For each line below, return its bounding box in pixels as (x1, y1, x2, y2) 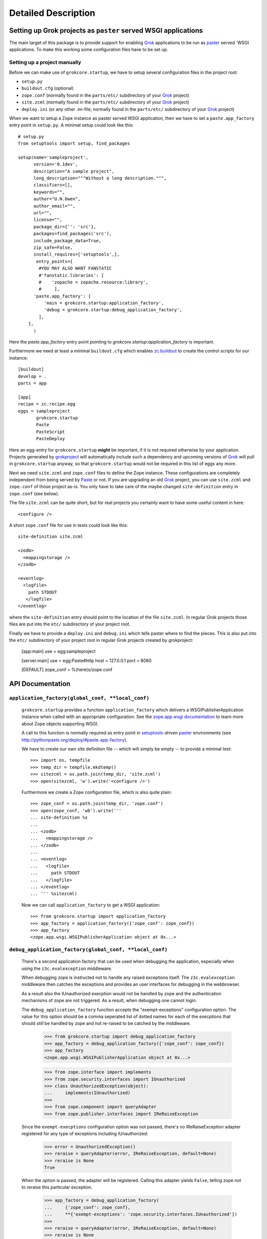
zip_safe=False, (33, 244, 73, 250)
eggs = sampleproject (18, 408, 70, 414)
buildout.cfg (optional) (21, 85, 74, 91)
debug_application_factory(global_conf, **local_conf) (9, 947, 168, 953)
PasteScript (36, 429, 65, 435)
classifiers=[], (33, 182, 73, 188)
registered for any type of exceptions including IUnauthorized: (21, 1130, 148, 1136)
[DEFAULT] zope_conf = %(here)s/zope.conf (21, 667, 113, 673)
